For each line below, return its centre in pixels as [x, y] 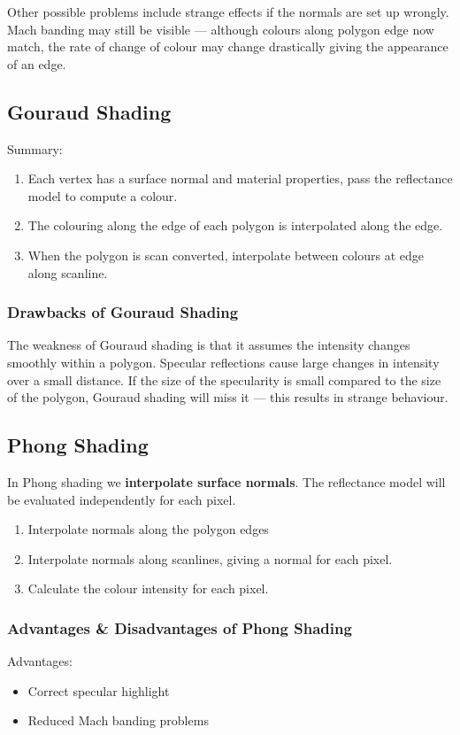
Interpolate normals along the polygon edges [148, 529]
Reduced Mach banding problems [118, 720]
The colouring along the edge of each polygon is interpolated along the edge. [235, 225]
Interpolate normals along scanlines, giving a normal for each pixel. [210, 558]
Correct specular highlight [99, 690]
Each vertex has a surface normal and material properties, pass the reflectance [240, 178]
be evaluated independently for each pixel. [122, 499]
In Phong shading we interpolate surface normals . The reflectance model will [226, 481]
